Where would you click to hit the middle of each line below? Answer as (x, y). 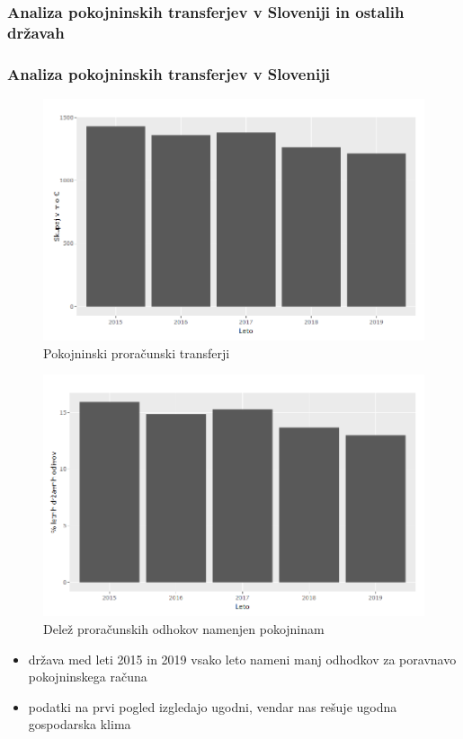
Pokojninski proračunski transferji (137, 352)
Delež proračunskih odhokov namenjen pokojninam (184, 628)
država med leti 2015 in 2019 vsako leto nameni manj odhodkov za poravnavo (242, 659)
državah (36, 32)
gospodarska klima (80, 724)
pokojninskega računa (88, 677)
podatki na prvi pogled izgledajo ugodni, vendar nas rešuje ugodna (213, 706)
